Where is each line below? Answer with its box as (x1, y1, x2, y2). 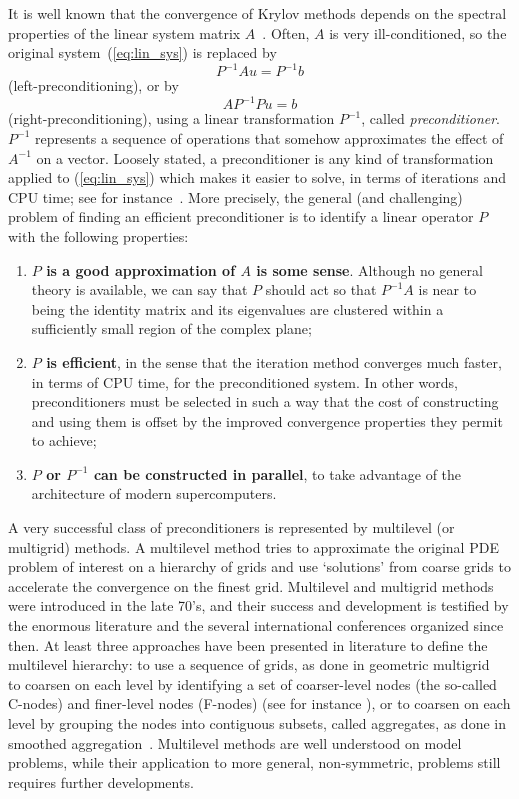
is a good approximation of (46, 259, 236, 280)
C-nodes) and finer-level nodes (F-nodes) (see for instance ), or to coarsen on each (8, 693, 511, 714)
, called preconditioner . (361, 108, 501, 129)
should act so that (265, 279, 377, 300)
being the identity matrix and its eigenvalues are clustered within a (31, 298, 444, 319)
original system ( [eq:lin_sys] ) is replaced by (8, 42, 277, 63)
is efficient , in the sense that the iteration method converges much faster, (46, 351, 502, 372)
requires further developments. (8, 771, 194, 792)
